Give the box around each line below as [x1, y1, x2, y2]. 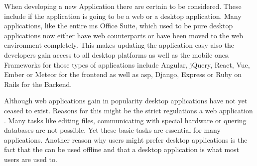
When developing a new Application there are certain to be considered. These [4, 1, 242, 11]
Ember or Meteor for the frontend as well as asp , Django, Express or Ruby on [4, 69, 242, 80]
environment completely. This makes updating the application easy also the [4, 40, 234, 50]
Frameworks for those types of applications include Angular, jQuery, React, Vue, [4, 59, 250, 70]
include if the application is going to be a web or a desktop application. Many [4, 10, 242, 21]
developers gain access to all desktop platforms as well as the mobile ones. [4, 49, 230, 60]
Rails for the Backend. [4, 79, 72, 89]
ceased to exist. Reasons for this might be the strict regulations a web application [4, 105, 253, 115]
